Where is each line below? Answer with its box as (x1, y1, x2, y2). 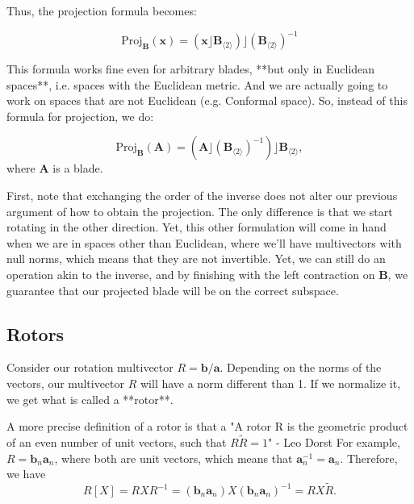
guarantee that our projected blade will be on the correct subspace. (6, 281, 339, 298)
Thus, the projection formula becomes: (6, 2, 197, 19)
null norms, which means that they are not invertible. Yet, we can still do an (6, 250, 386, 267)
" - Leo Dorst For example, (268, 434, 400, 451)
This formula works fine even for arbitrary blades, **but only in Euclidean (6, 60, 375, 77)
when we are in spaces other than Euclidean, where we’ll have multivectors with (6, 234, 402, 251)
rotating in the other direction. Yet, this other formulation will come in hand (6, 219, 387, 235)
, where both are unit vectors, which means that (54, 449, 293, 466)
